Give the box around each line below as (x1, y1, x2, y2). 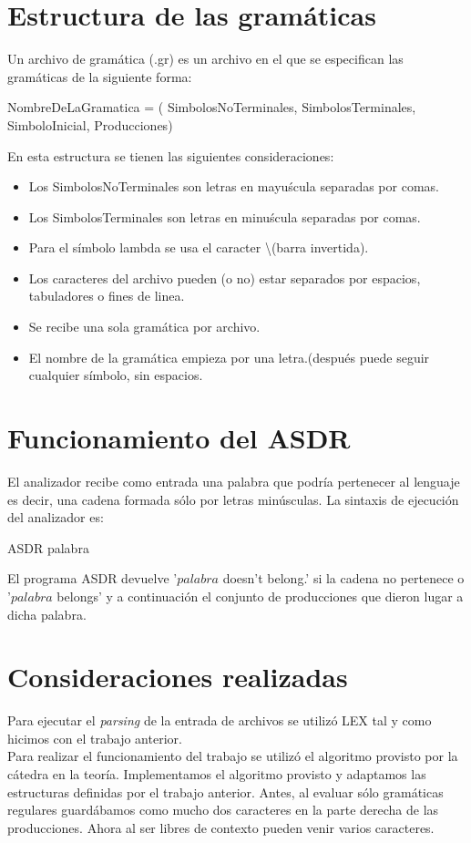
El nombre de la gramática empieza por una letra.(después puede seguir (28, 347, 430, 366)
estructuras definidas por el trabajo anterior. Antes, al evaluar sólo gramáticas (7, 782, 444, 801)
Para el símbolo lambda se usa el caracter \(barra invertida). (28, 238, 369, 257)
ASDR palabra (7, 538, 89, 557)
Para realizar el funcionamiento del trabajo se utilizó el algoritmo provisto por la (7, 746, 458, 766)
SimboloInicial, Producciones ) (7, 115, 173, 134)
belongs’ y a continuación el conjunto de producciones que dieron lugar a (56, 586, 464, 605)
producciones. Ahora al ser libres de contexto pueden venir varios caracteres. (7, 817, 435, 837)
